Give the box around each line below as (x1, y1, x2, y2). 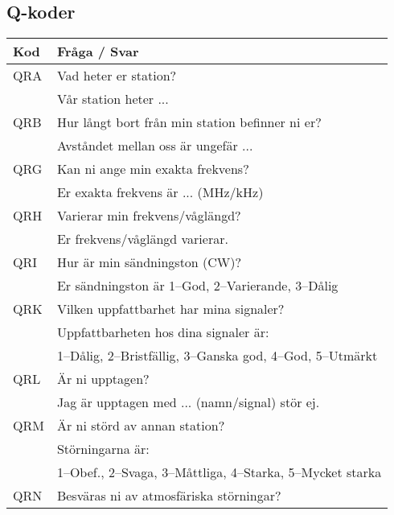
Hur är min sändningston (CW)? (56, 253, 242, 272)
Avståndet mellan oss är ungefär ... (56, 136, 253, 155)
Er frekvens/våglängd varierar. (56, 229, 228, 249)
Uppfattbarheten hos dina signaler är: (56, 323, 269, 342)
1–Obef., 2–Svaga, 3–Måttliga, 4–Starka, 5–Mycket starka (56, 463, 382, 482)
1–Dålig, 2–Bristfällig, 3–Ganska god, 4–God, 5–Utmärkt (56, 346, 378, 365)
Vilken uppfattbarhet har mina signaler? (56, 299, 285, 319)
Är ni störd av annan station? (56, 416, 225, 435)
